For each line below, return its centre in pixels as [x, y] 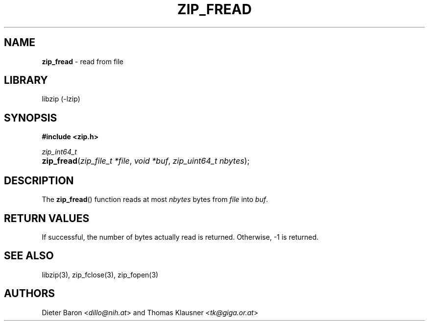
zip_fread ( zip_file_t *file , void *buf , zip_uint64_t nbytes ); [146, 161]
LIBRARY [26, 80]
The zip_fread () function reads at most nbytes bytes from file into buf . [155, 200]
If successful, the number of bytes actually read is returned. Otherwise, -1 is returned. [180, 237]
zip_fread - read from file [83, 61]
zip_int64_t [59, 152]
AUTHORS [30, 294]
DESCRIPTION [39, 180]
